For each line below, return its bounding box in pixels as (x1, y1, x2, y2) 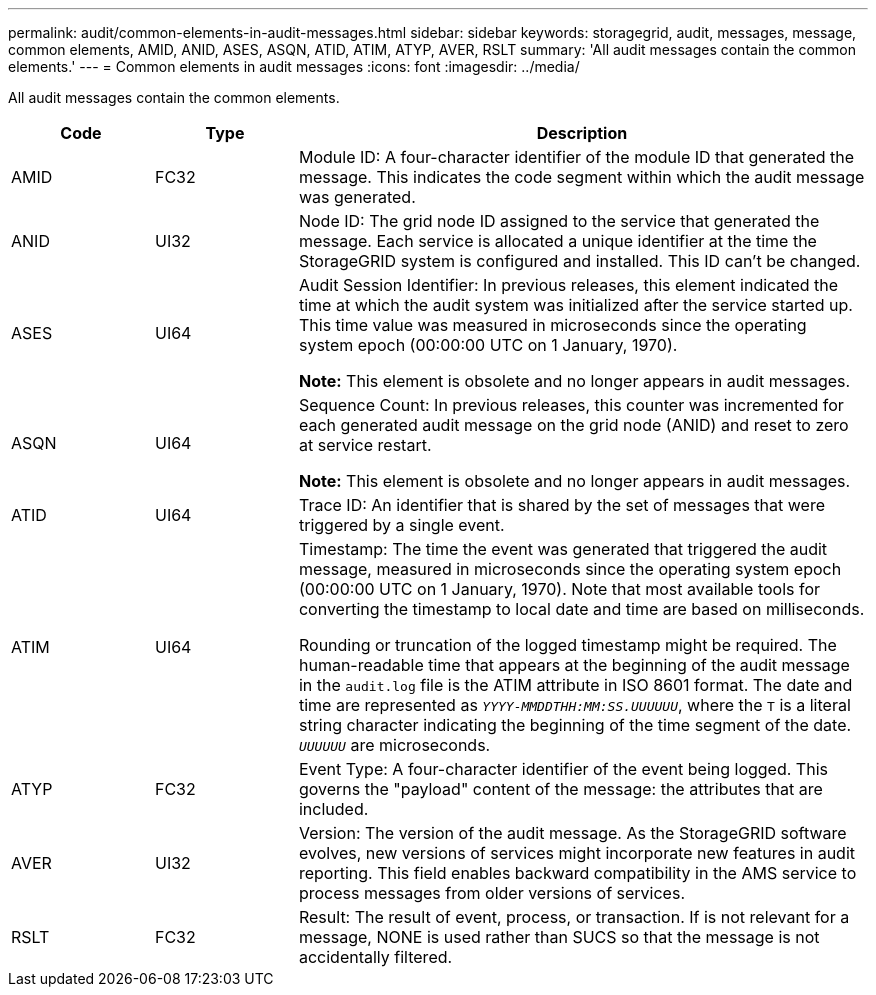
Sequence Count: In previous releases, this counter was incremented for (298, 395, 844, 415)
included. (298, 799, 369, 819)
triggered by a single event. (298, 515, 505, 535)
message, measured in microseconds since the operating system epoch (298, 559, 842, 579)
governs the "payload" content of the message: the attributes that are (298, 779, 823, 799)
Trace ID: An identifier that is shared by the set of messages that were (298, 495, 825, 515)
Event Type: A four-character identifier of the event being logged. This (298, 759, 828, 779)
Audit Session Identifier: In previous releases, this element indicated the (298, 275, 839, 295)
